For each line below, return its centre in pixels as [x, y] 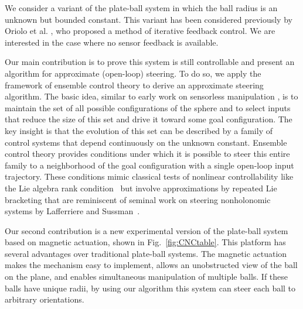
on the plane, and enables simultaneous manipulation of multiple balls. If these [147, 277]
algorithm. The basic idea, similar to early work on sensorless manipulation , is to [151, 96]
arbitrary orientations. [45, 299]
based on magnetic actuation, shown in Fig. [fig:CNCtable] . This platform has [145, 242]
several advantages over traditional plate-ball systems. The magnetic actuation [146, 253]
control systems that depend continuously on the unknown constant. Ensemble [146, 142]
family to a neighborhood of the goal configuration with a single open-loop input [149, 165]
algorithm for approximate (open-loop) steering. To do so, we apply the [133, 73]
